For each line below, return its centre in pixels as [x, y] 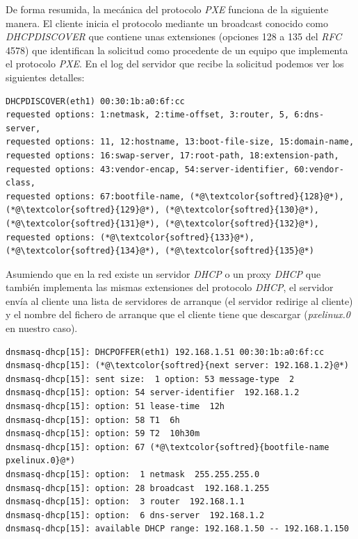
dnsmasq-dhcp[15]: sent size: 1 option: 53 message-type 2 [150, 379]
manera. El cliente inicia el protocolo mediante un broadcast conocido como [167, 23]
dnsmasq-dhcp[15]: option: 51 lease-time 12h [115, 407]
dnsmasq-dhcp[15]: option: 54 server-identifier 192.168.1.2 [153, 393]
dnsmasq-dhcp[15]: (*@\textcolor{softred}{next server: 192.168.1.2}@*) [177, 366]
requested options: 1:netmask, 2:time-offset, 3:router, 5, [148, 115]
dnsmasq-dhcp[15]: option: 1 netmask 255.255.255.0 [133, 474]
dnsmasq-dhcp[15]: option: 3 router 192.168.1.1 [125, 502]
